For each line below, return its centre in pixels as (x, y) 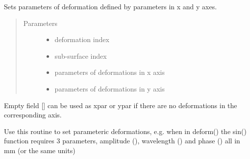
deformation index (82, 39)
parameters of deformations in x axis (110, 72)
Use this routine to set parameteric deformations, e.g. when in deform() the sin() (125, 131)
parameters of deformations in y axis (110, 88)
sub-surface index (81, 56)
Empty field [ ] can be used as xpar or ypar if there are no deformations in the (121, 105)
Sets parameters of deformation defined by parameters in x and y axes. (111, 6)
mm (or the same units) (40, 150)
